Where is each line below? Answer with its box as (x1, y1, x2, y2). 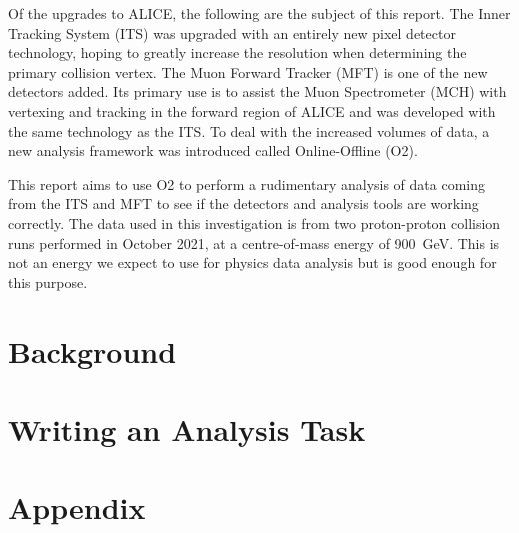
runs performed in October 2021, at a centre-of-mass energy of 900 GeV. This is (8, 232, 500, 253)
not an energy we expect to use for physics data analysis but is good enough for (8, 252, 497, 273)
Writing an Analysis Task (8, 408, 366, 449)
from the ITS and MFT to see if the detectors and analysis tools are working (8, 193, 479, 214)
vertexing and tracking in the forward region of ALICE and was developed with (8, 100, 496, 121)
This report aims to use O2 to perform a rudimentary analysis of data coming (8, 173, 486, 194)
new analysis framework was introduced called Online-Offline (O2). (8, 140, 418, 161)
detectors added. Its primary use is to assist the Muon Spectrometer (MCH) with (8, 81, 507, 102)
